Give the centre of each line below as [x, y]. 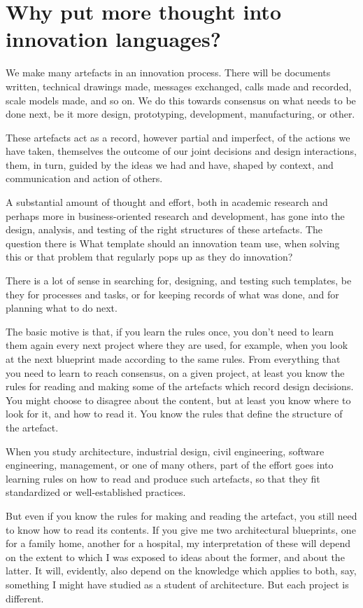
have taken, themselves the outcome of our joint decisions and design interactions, [181, 151]
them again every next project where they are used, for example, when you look [177, 345]
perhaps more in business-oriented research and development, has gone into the [175, 215]
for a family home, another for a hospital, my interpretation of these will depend [178, 543]
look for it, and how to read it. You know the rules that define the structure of [174, 414]
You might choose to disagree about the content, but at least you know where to [178, 400]
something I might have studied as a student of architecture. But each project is [177, 584]
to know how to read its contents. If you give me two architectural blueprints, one [181, 529]
